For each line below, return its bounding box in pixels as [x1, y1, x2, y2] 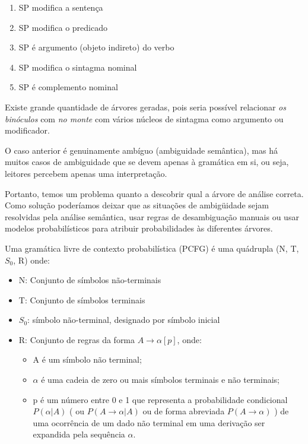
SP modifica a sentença [18, 1, 103, 13]
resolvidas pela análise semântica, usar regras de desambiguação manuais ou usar [5, 210, 299, 223]
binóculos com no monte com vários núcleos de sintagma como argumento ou [5, 112, 284, 125]
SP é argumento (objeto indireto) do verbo [18, 41, 174, 53]
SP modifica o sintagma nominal [18, 61, 137, 73]
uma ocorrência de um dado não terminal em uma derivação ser [33, 416, 265, 429]
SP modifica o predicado [18, 21, 107, 33]
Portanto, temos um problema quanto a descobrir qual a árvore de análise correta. [5, 187, 304, 199]
